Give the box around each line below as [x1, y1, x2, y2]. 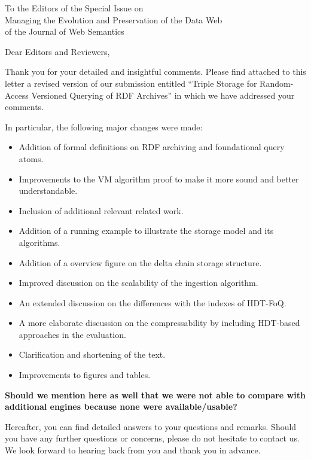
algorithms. [19, 236, 60, 248]
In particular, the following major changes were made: [5, 120, 203, 133]
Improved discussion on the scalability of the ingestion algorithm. [19, 276, 258, 289]
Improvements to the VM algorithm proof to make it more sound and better [19, 172, 299, 185]
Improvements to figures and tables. [19, 368, 151, 381]
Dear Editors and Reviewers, [5, 45, 110, 57]
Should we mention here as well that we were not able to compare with [5, 388, 306, 401]
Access [5, 89, 29, 101]
